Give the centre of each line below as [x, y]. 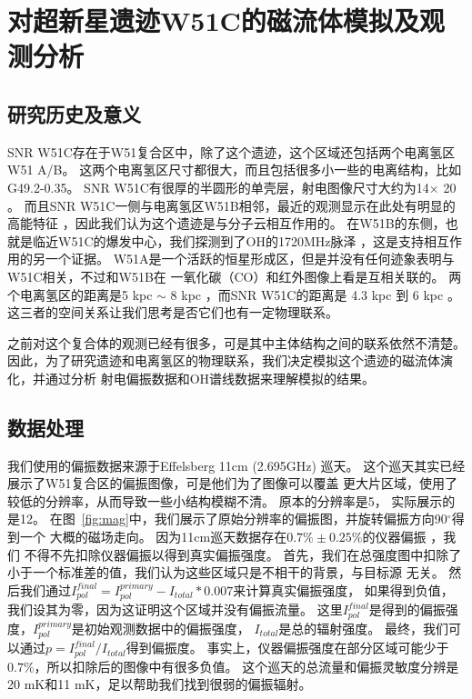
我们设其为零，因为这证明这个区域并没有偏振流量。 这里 [175, 609]
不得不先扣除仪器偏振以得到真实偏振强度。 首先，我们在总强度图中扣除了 [243, 554]
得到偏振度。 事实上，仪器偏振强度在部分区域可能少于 [287, 648]
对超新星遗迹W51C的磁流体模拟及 [213, 20]
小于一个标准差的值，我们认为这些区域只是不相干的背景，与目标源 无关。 [226, 572]
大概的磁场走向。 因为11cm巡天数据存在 [168, 537]
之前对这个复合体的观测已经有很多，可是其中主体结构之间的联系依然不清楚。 [236, 342]
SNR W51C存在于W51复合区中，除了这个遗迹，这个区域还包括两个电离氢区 [231, 151]
